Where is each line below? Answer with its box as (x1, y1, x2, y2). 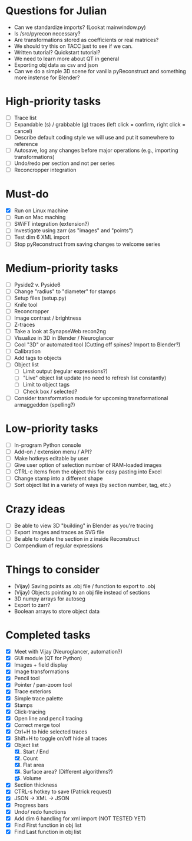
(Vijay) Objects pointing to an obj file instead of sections (14, 589, 151, 596)
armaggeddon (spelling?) (14, 401, 75, 408)
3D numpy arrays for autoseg (14, 595, 86, 602)
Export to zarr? (14, 602, 51, 609)
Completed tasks (5, 628, 91, 642)
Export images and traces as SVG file (14, 529, 105, 535)
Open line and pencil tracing (14, 715, 83, 722)
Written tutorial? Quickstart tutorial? (14, 48, 101, 56)
